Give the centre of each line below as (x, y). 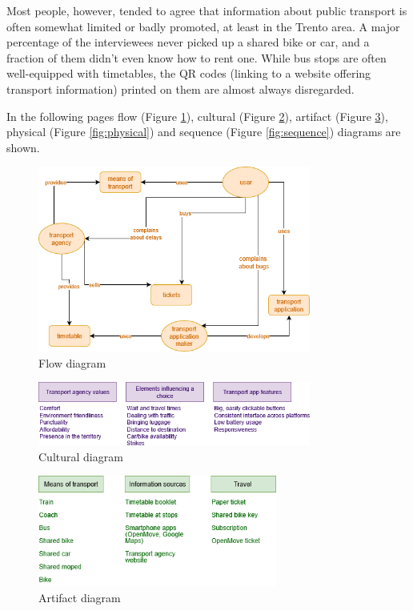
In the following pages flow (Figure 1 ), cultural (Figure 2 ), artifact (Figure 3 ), (197, 116)
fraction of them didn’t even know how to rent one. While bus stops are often (196, 57)
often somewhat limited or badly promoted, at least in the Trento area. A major (203, 26)
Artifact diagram (80, 597)
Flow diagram (72, 362)
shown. (23, 147)
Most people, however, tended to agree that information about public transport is (207, 10)
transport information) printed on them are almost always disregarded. (180, 88)
